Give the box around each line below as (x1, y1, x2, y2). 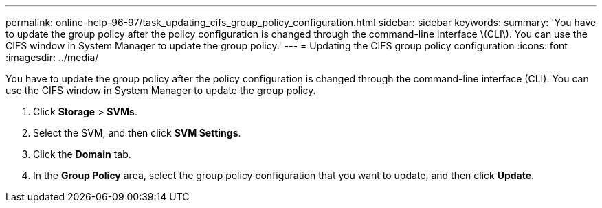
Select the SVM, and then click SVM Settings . (33, 127, 241, 139)
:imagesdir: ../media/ (5, 51, 99, 63)
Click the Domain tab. (33, 148, 131, 160)
